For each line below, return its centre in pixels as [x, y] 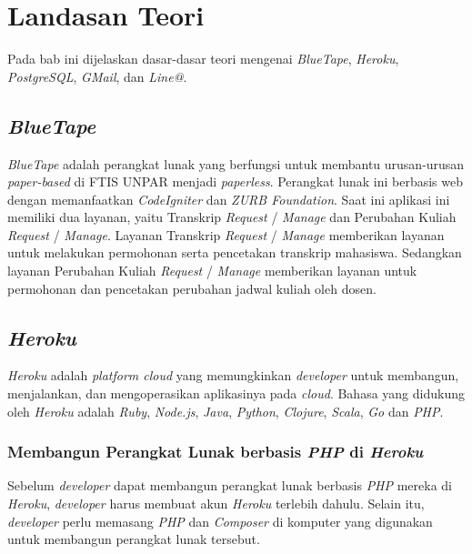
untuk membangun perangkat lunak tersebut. [134, 539]
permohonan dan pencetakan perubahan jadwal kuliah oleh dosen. [192, 288]
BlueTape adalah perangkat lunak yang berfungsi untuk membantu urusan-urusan [236, 163]
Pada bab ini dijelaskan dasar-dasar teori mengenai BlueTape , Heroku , [203, 59]
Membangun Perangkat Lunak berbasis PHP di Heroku [216, 452]
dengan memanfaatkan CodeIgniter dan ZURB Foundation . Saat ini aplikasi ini [229, 199]
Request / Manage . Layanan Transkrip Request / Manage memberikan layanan [226, 234]
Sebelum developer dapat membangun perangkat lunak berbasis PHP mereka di [230, 485]
